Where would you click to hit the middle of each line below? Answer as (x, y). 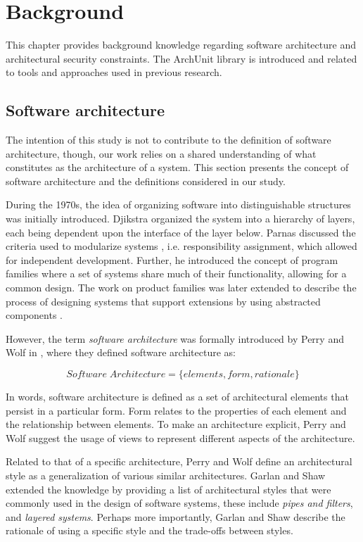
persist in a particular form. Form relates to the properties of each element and (176, 410)
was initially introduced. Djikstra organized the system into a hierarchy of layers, (180, 219)
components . (34, 315)
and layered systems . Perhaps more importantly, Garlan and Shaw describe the (176, 516)
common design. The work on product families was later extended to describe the (181, 288)
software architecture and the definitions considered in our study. (146, 181)
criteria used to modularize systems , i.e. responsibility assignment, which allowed (181, 246)
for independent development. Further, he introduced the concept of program (172, 259)
